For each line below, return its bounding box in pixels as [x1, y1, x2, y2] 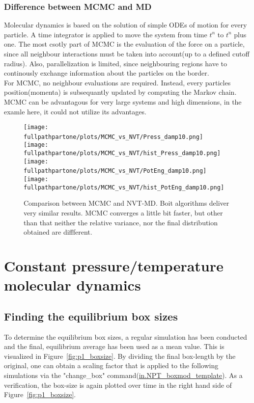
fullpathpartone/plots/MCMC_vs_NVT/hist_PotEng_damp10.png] [24, 184, 225, 191]
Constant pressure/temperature [4, 255, 224, 275]
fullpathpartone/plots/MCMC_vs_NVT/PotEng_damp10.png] [24, 167, 207, 175]
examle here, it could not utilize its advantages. [4, 106, 146, 116]
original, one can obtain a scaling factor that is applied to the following [4, 360, 219, 371]
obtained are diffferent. [24, 227, 92, 237]
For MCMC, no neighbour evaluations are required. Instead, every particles [4, 77, 231, 87]
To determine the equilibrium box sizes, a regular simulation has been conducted [4, 331, 247, 342]
